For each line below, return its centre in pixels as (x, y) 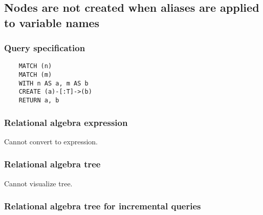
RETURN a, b (39, 101)
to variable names (52, 22)
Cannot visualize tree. (38, 183)
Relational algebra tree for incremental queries (103, 206)
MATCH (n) (35, 66)
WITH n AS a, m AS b (53, 83)
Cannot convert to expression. (51, 141)
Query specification (45, 48)
